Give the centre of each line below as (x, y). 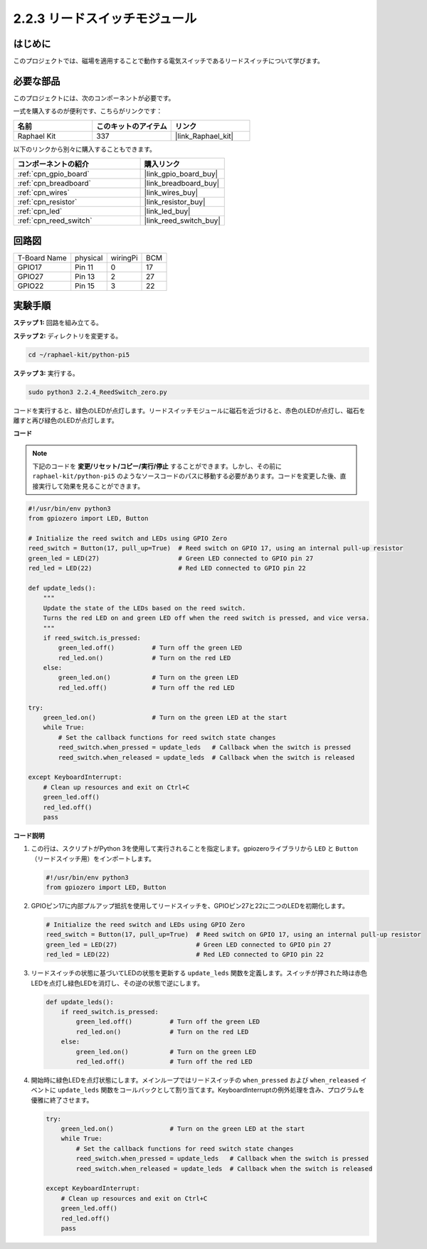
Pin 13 (85, 276)
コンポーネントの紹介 (53, 164)
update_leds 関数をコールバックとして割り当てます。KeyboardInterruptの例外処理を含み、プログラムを (211, 1090)
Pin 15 (85, 286)
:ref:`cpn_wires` (44, 193)
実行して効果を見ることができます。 (91, 486)
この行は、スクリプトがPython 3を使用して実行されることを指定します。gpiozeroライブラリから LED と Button (195, 849)
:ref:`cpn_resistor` (47, 202)
